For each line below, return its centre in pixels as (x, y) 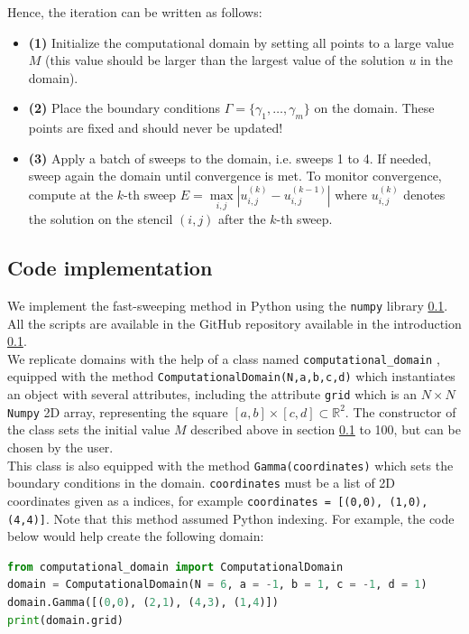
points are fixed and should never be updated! (156, 128)
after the (242, 219)
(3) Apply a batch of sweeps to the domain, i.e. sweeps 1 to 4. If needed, (230, 158)
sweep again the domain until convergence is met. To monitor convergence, (235, 176)
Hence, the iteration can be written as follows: (135, 12)
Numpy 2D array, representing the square (118, 411)
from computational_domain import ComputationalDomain (175, 567)
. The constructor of (400, 411)
